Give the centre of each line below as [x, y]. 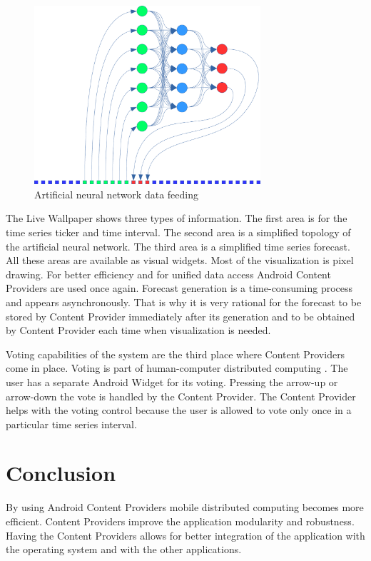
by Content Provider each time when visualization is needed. [138, 330]
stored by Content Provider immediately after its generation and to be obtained [181, 316]
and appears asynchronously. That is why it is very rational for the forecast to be [184, 302]
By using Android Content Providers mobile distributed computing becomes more [185, 507]
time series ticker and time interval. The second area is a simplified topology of [178, 232]
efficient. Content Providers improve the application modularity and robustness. [180, 521]
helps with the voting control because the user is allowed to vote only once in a [179, 410]
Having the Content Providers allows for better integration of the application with [185, 535]
